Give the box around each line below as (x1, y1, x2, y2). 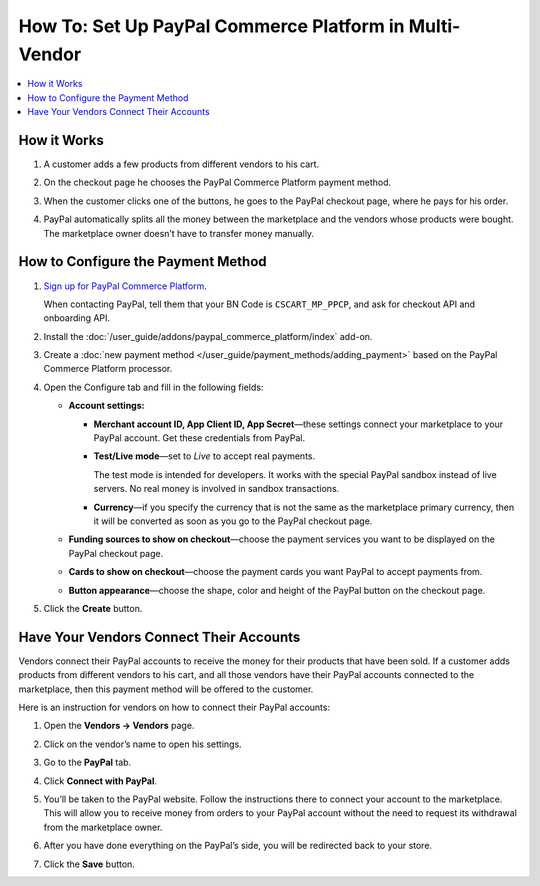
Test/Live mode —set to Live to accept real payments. (93, 450, 316, 462)
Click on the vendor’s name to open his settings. (43, 738, 242, 750)
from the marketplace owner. (43, 821, 163, 833)
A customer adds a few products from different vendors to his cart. (43, 158, 320, 170)
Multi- (408, 15, 461, 37)
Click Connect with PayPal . (43, 775, 158, 787)
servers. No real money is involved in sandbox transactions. (93, 483, 340, 495)
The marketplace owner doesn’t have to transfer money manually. (43, 227, 315, 239)
